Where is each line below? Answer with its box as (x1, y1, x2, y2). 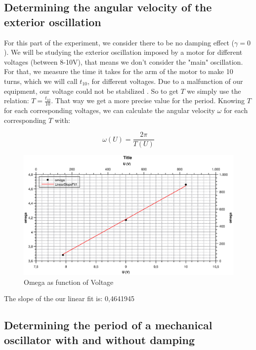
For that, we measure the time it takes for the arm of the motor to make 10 (4, 66, 233, 77)
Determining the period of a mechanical (4, 317, 213, 333)
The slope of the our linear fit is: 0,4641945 (4, 293, 134, 304)
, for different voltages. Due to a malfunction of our (87, 76, 243, 86)
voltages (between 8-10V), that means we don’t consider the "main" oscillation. (4, 56, 243, 67)
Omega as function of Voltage (24, 276, 114, 287)
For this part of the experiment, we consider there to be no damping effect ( (4, 37, 235, 47)
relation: (4, 95, 29, 106)
